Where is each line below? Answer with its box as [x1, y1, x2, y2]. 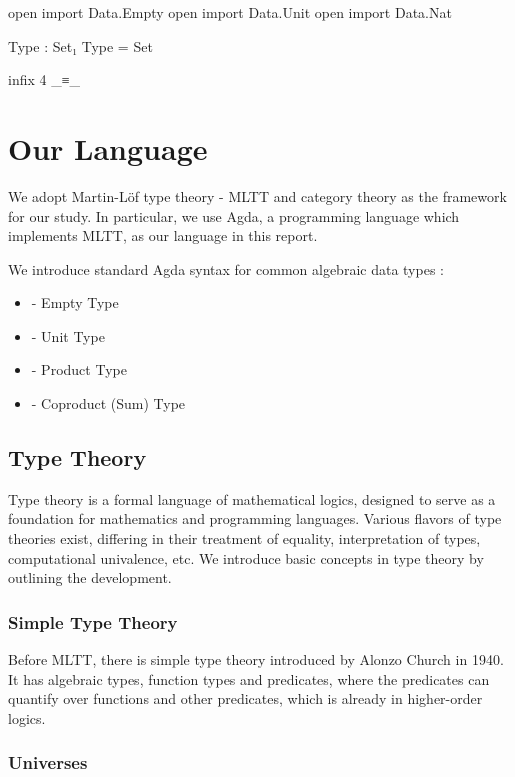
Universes [8, 750, 88, 775]
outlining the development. [8, 567, 172, 588]
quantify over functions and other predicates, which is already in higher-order [8, 688, 483, 709]
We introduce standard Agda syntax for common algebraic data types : [8, 258, 444, 279]
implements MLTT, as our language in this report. [8, 225, 318, 246]
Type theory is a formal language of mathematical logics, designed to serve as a [8, 488, 496, 509]
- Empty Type [31, 292, 119, 313]
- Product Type [31, 359, 127, 380]
